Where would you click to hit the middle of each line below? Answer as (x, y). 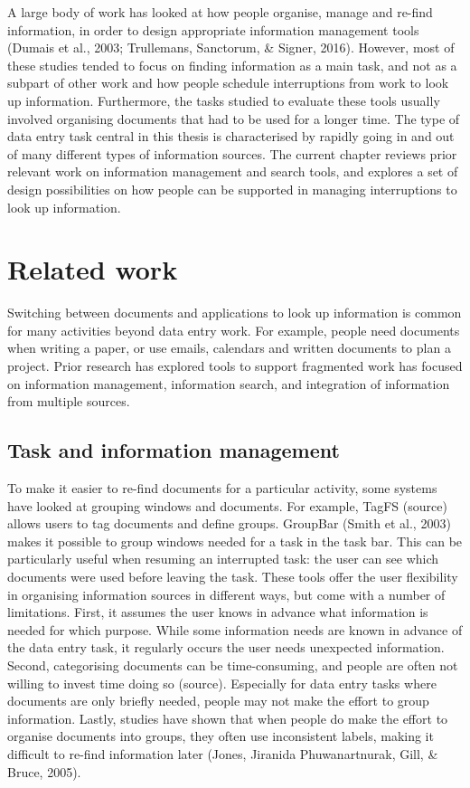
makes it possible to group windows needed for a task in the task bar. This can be (235, 541)
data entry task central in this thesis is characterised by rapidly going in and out (231, 136)
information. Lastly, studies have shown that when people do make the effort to (228, 718)
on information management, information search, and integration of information (229, 383)
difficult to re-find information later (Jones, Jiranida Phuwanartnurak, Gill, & (223, 753)
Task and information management (174, 450)
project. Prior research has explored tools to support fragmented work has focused (235, 366)
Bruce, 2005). (44, 771)
